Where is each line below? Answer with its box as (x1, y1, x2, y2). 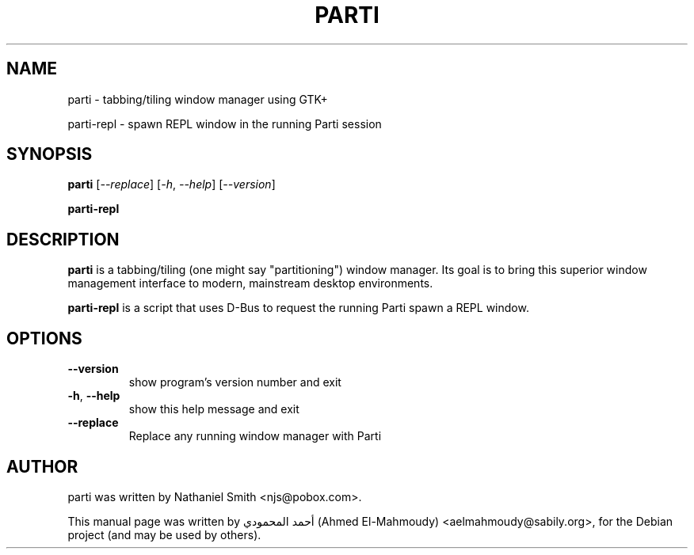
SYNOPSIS (6, 144, 93, 165)
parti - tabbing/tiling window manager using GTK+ (67, 92, 328, 106)
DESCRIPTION (6, 229, 120, 249)
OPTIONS (6, 328, 82, 348)
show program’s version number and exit (128, 375, 341, 390)
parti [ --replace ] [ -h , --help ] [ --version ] (67, 177, 276, 192)
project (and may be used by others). (67, 527, 261, 542)
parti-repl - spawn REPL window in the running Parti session (67, 116, 382, 131)
